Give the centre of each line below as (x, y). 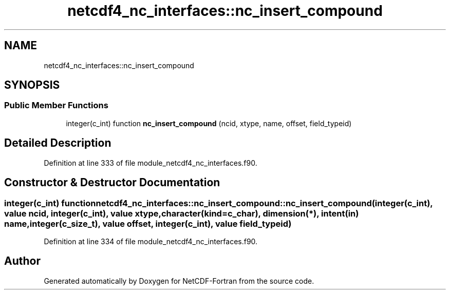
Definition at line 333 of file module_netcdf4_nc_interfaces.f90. (151, 163)
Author (22, 261)
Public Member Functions (56, 105)
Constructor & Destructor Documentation (112, 183)
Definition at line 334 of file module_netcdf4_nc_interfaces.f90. (151, 241)
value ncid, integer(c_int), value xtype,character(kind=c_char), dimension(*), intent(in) (182, 213)
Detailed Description (58, 143)
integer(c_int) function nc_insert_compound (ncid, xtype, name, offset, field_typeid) (209, 123)
